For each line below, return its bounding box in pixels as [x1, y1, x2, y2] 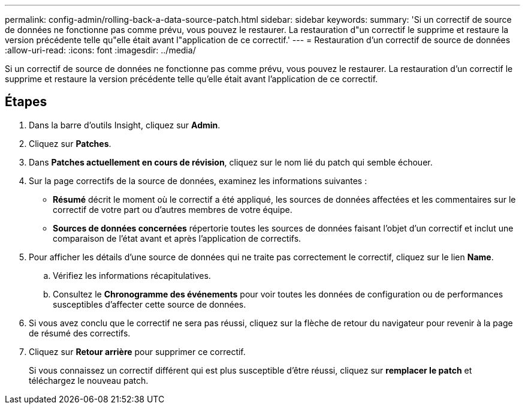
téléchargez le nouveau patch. [29, 375, 149, 386]
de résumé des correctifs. [29, 327, 131, 338]
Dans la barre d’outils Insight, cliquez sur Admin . [29, 119, 221, 130]
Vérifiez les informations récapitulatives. [53, 270, 211, 281]
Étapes [5, 94, 47, 110]
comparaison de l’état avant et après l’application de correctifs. [53, 233, 301, 243]
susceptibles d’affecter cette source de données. [53, 299, 246, 309]
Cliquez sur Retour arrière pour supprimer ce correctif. [29, 346, 246, 357]
